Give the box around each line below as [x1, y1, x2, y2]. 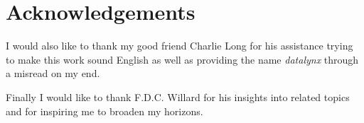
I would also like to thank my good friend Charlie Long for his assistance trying [6, 38, 353, 53]
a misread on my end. [6, 66, 100, 81]
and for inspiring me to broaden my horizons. [6, 103, 203, 118]
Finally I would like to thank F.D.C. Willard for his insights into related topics [6, 89, 350, 104]
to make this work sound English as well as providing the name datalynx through [6, 52, 359, 66]
